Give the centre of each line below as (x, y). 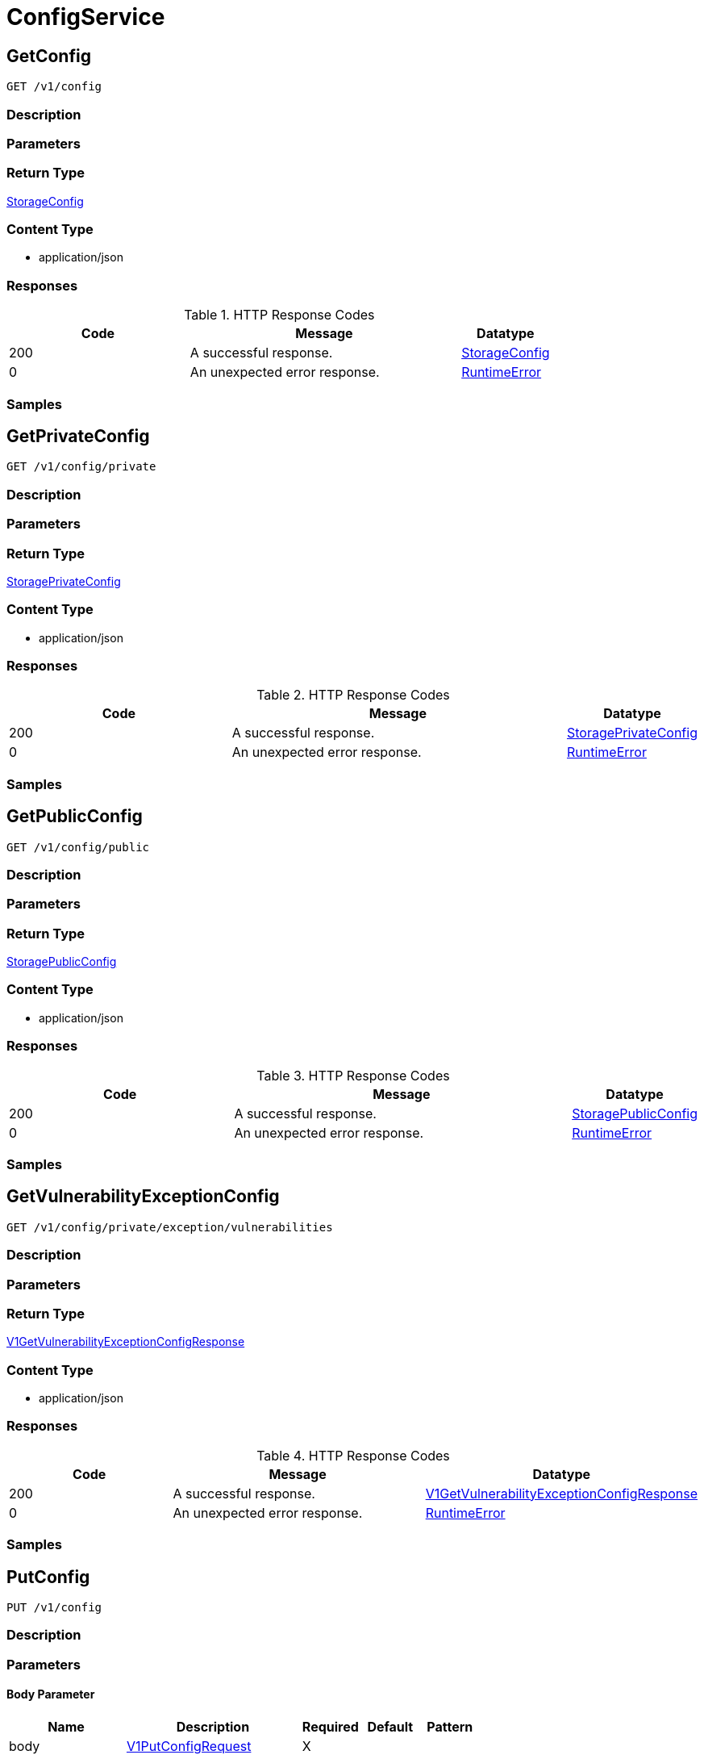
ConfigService (86, 17)
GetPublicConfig (75, 817)
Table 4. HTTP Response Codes (353, 1455)
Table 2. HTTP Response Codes (353, 695)
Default (390, 1727)
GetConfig (49, 56)
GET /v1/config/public (78, 847)
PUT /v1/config (54, 1608)
